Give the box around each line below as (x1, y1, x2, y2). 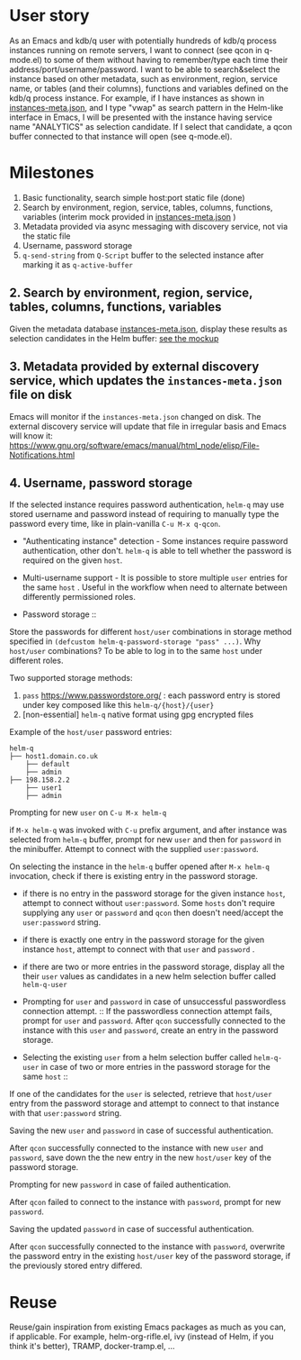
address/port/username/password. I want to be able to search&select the (9, 64, 281, 75)
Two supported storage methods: (9, 673, 133, 684)
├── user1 (25, 784, 63, 793)
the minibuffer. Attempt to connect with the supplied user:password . (9, 844, 259, 855)
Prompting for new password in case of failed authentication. (9, 1179, 232, 1190)
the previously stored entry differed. (9, 1260, 143, 1271)
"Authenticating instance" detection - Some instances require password (22, 536, 288, 547)
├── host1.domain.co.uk (9, 752, 99, 761)
